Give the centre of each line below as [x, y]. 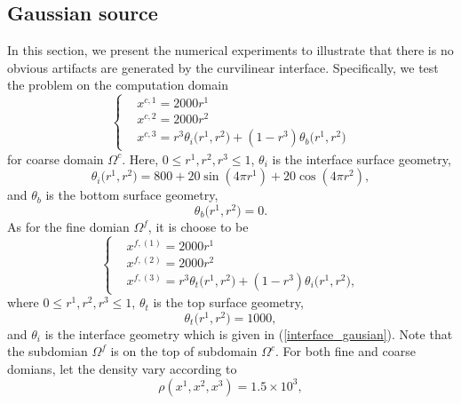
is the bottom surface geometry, [132, 195]
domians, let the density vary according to [122, 369]
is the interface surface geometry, [362, 158]
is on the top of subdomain [184, 351]
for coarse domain [56, 158]
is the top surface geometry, [228, 302]
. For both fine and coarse [346, 351]
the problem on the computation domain [118, 85]
